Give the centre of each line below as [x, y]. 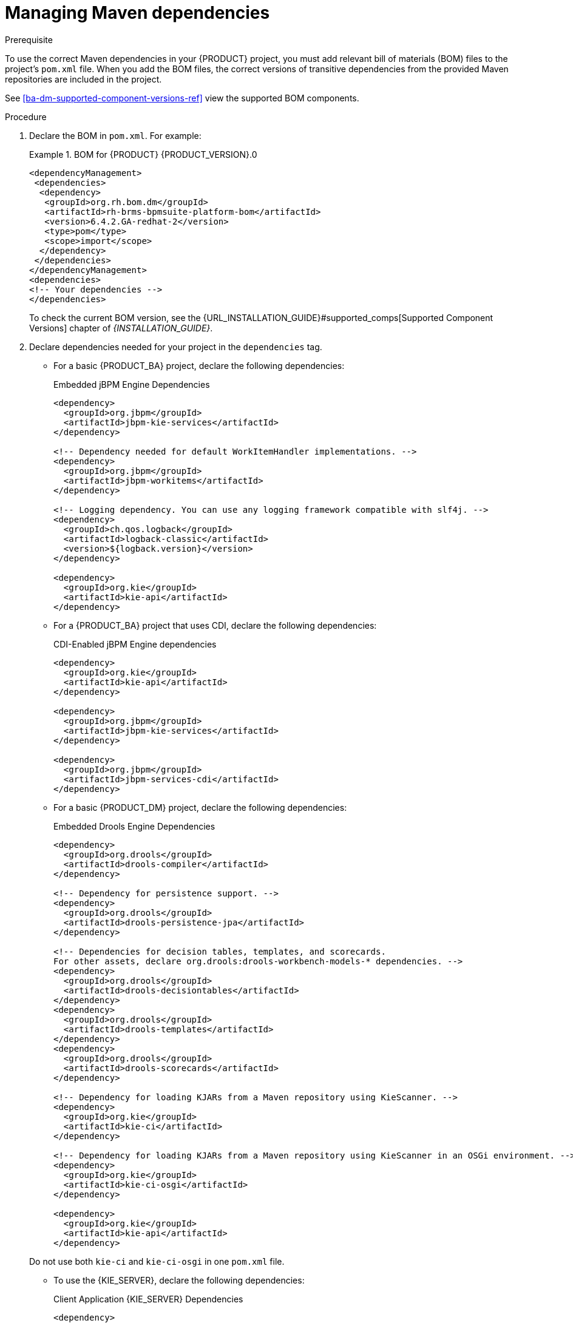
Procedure [26, 117]
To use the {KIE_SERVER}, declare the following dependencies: [179, 1280]
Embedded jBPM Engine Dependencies [132, 384]
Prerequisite [29, 39]
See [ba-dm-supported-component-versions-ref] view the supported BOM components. [182, 98]
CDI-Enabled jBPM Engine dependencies [135, 644]
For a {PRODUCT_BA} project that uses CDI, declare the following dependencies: [215, 625]
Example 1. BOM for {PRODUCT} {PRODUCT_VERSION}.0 [143, 154]
